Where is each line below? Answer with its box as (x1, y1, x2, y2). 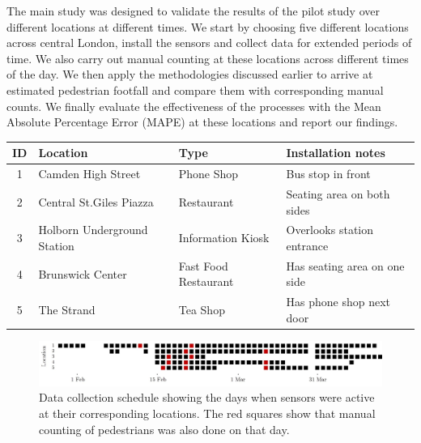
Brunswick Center (38, 265, 127, 282)
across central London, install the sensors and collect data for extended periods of (6, 34, 412, 51)
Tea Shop (178, 301, 225, 318)
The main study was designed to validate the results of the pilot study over (6, 2, 380, 19)
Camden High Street (38, 165, 141, 182)
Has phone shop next (286, 293, 390, 310)
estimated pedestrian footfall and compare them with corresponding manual (6, 81, 384, 98)
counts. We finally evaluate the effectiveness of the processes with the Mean (6, 97, 381, 114)
